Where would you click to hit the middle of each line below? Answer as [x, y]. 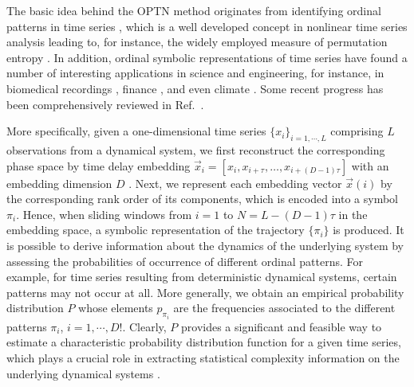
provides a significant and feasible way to [282, 326]
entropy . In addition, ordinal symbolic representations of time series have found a [207, 57]
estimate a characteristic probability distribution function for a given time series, [204, 342]
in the [353, 214]
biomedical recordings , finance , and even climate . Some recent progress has [195, 88]
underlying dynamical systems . [83, 373]
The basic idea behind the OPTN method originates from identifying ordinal [194, 10]
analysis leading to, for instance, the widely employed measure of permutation [197, 42]
